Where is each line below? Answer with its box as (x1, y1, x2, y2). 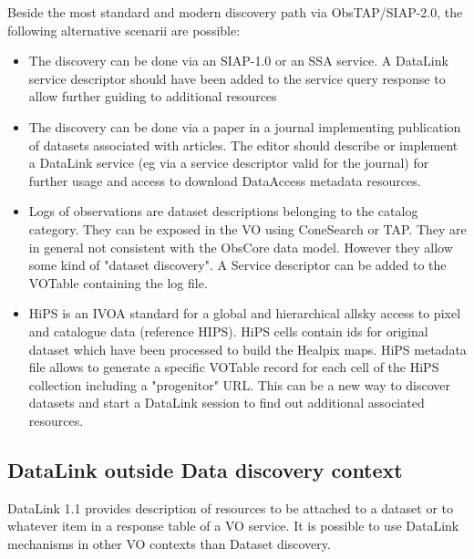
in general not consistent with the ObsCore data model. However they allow (28, 237, 453, 256)
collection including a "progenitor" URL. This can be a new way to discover (28, 375, 451, 394)
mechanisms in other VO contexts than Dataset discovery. (7, 533, 331, 553)
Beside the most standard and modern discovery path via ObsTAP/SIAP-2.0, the (7, 3, 463, 21)
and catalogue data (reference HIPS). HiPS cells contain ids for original (28, 321, 428, 340)
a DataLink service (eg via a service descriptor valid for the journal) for (28, 153, 429, 172)
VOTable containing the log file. (28, 273, 208, 292)
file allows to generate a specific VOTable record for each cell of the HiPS (28, 357, 439, 377)
